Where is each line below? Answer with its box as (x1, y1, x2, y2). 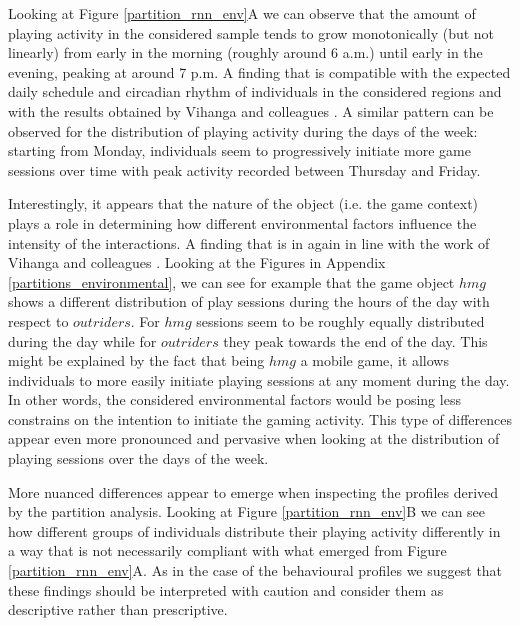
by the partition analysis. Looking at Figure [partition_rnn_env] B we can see (8, 501, 486, 522)
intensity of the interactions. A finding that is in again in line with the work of (8, 232, 490, 253)
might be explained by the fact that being (8, 350, 265, 371)
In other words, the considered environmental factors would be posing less (8, 389, 461, 410)
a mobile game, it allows (300, 350, 449, 371)
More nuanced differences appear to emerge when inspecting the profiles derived (8, 481, 499, 502)
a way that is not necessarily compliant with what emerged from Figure (8, 540, 447, 561)
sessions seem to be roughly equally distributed (196, 310, 485, 331)
